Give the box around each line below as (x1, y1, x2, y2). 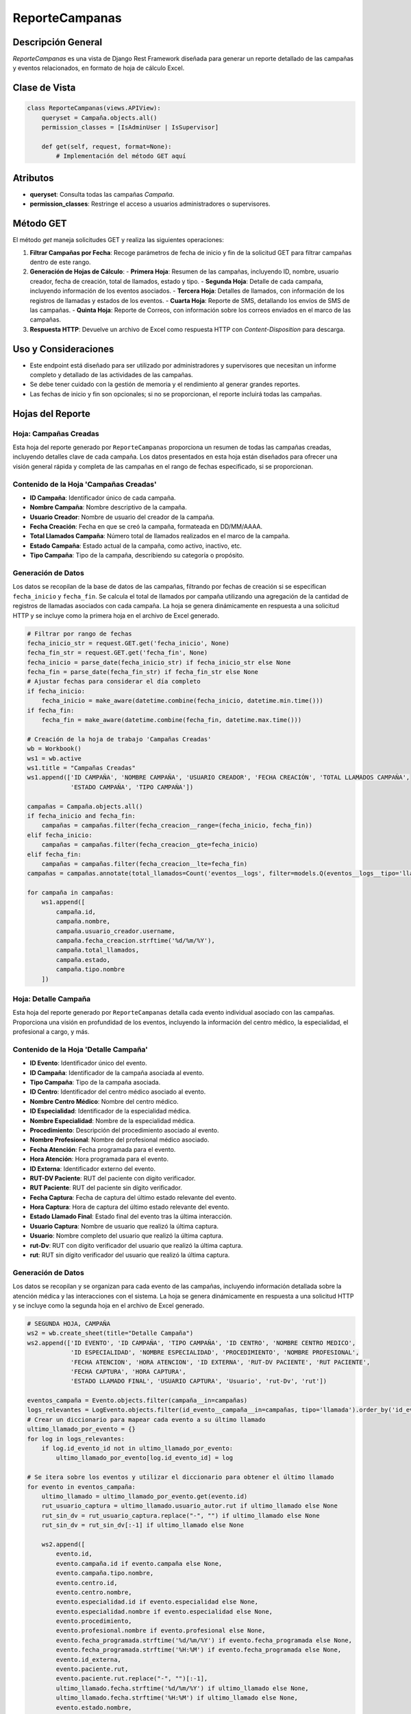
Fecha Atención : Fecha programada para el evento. (29, 1145, 176, 1153)
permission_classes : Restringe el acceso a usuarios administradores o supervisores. (29, 200, 271, 208)
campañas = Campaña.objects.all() (27, 802, 143, 810)
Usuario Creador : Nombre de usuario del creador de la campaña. (29, 513, 215, 521)
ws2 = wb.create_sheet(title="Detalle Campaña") (27, 1329, 194, 1337)
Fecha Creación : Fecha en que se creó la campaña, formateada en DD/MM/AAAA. (29, 522, 263, 531)
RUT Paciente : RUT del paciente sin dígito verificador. (29, 1183, 183, 1192)
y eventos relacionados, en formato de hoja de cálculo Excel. (12, 64, 185, 72)
